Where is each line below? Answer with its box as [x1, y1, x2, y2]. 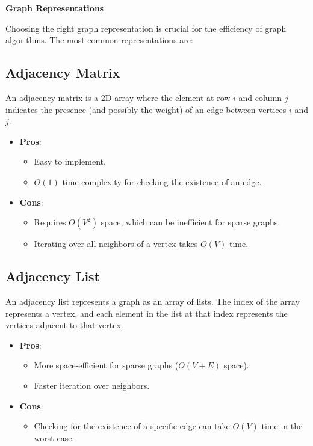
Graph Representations [5, 2, 104, 14]
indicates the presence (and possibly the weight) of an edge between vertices [5, 103, 287, 115]
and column [238, 91, 282, 103]
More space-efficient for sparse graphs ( [34, 359, 179, 371]
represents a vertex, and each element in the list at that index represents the [5, 307, 288, 319]
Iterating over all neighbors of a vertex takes [34, 237, 198, 250]
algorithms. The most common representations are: [5, 34, 193, 46]
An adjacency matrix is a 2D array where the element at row [5, 91, 231, 103]
